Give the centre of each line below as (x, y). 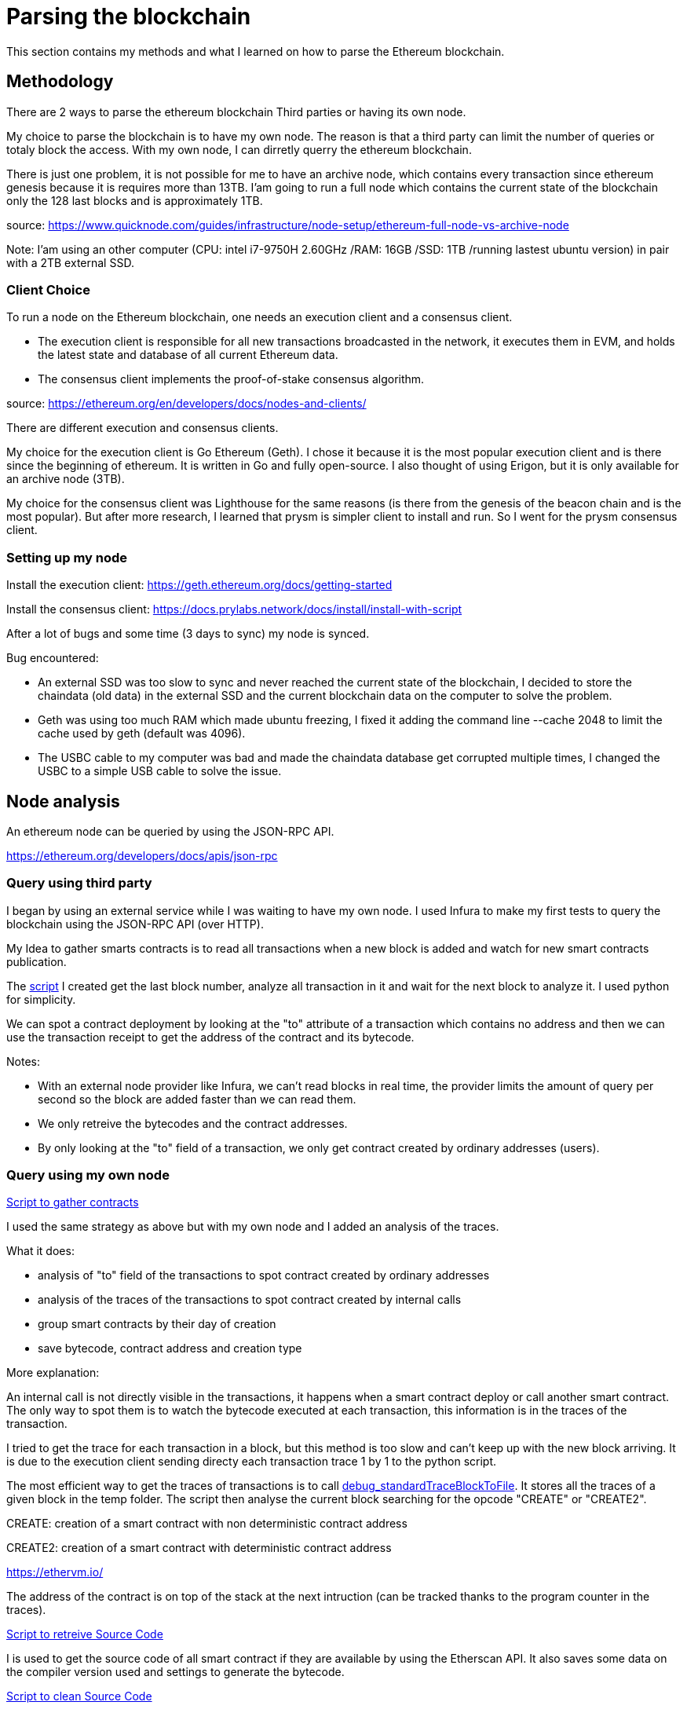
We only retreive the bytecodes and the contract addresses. (193, 1123)
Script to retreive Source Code (85, 1634)
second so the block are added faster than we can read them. (197, 1099)
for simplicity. (41, 999)
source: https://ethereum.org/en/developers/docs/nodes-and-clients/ (186, 404)
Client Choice (48, 289)
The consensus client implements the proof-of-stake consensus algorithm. (231, 379)
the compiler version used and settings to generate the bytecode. (175, 1672)
